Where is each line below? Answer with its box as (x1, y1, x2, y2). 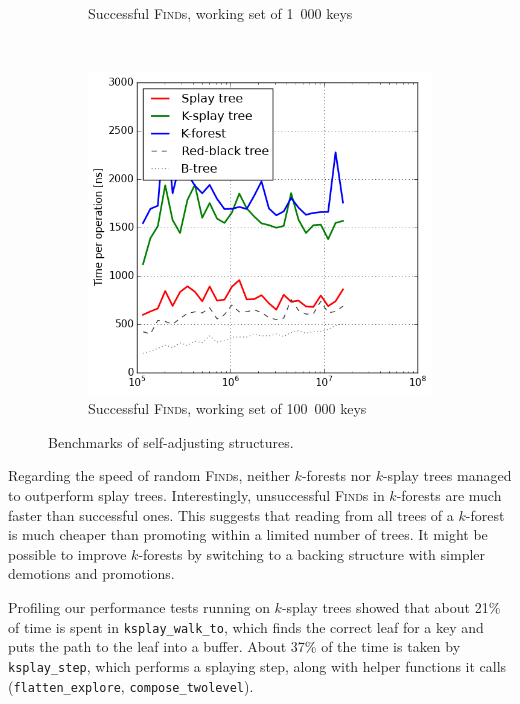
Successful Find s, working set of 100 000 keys (88, 398, 367, 419)
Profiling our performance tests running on (8, 597, 270, 617)
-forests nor (301, 465, 371, 486)
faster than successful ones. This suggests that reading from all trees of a (8, 504, 454, 525)
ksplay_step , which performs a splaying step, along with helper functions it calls (8, 655, 507, 676)
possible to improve (8, 543, 127, 564)
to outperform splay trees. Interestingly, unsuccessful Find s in (8, 485, 385, 506)
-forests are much (396, 485, 502, 506)
